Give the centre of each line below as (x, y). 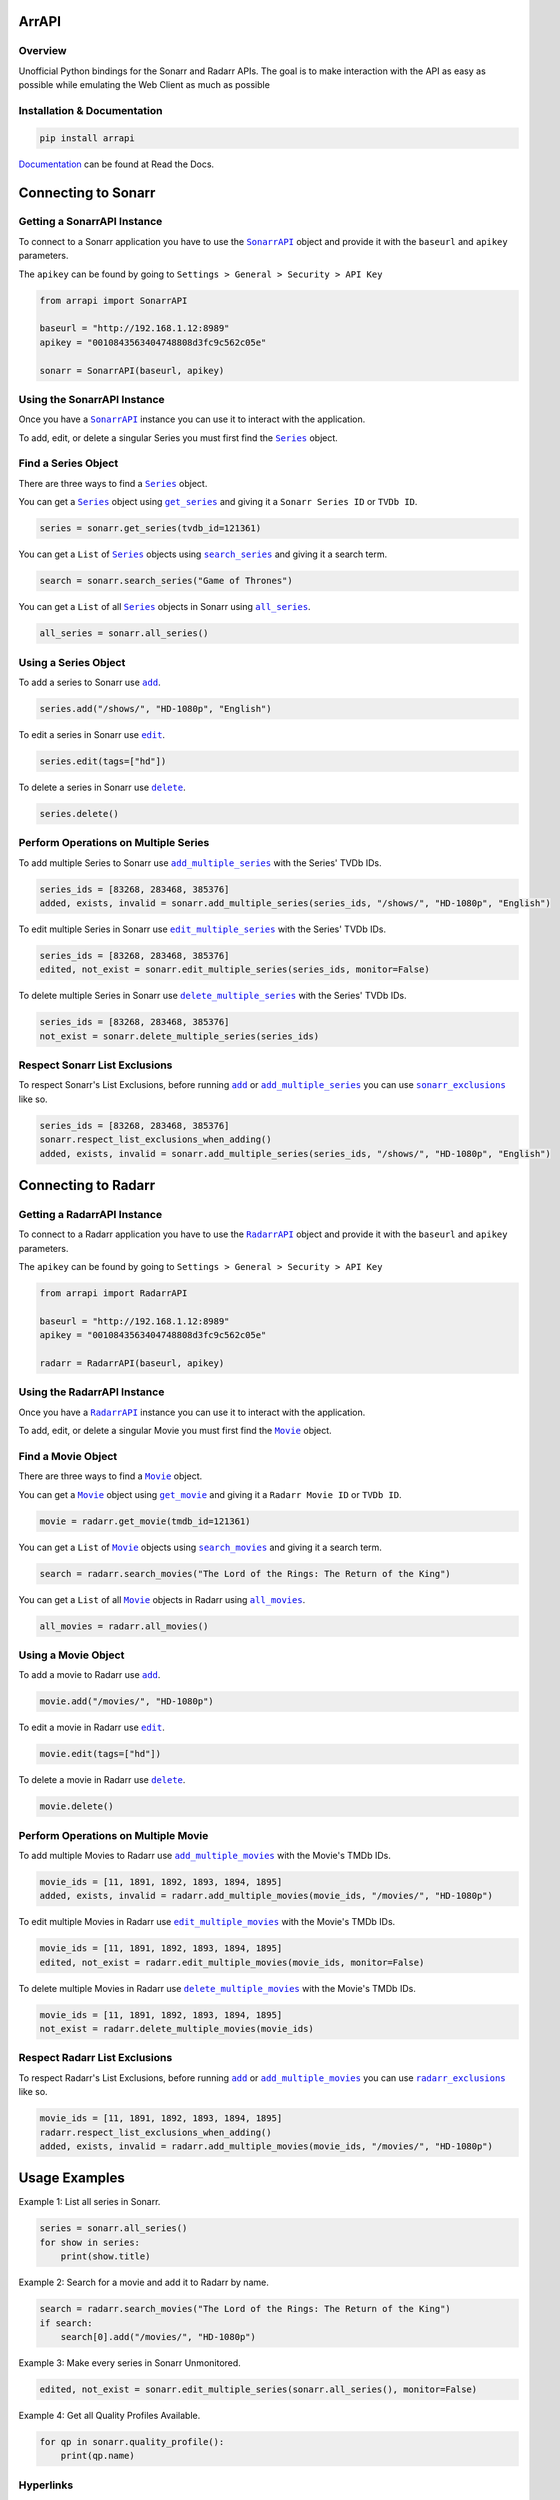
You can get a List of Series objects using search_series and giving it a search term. (203, 554)
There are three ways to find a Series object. (113, 483)
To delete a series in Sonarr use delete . (102, 787)
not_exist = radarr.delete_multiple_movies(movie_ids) (176, 2029)
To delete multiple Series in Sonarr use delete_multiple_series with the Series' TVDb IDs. (212, 996)
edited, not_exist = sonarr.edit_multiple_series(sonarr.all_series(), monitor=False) (258, 2389)
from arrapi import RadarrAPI (113, 1293)
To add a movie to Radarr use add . (89, 1675)
